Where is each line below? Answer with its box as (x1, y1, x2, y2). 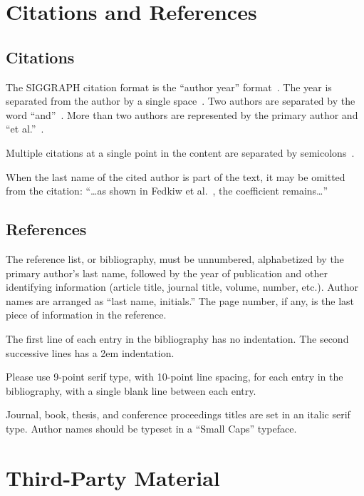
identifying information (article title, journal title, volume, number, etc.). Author (6, 279, 358, 294)
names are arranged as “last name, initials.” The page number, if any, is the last (6, 293, 355, 308)
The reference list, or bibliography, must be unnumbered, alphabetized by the (6, 251, 344, 266)
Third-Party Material (6, 463, 220, 492)
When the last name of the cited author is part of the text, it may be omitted (6, 169, 345, 184)
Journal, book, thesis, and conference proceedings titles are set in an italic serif (6, 407, 350, 422)
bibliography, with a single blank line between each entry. (6, 383, 256, 398)
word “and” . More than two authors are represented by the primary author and (6, 107, 358, 122)
